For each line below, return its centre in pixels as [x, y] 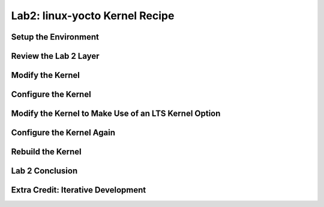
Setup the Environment [55, 37]
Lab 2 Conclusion [44, 171]
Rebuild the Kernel [46, 152]
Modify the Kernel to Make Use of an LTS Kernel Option [116, 114]
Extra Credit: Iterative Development [79, 190]
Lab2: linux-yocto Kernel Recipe [93, 16]
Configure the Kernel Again [63, 133]
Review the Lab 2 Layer [55, 56]
